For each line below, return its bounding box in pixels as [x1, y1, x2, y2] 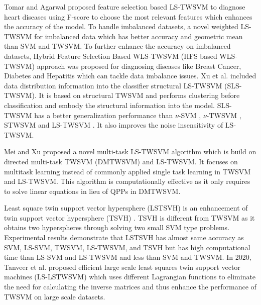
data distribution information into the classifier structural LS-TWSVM [4, 80, 222, 90]
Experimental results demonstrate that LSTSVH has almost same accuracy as [4, 232, 244, 243]
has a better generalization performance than [34, 110, 173, 120]
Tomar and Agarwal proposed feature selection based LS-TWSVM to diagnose [4, 2, 245, 12]
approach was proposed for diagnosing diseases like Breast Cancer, [37, 60, 241, 71]
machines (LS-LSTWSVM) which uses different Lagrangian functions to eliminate [4, 271, 256, 282]
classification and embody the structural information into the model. [4, 99, 215, 110]
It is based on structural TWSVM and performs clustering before [39, 90, 240, 100]
